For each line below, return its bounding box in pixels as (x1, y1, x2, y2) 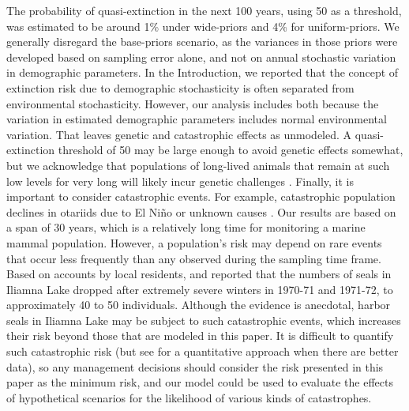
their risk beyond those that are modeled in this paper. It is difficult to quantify (6, 327, 394, 344)
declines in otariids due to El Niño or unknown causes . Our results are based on (6, 203, 396, 220)
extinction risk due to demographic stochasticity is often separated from (6, 79, 355, 96)
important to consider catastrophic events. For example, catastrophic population (6, 188, 396, 205)
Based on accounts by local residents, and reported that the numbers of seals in (6, 266, 392, 282)
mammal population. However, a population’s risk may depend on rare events (6, 234, 382, 251)
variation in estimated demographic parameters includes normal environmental (6, 111, 387, 127)
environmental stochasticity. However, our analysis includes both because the (6, 95, 379, 111)
